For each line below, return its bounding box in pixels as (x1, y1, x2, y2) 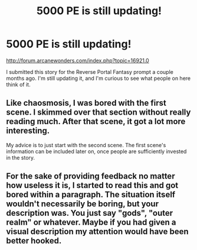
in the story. (6, 154, 35, 161)
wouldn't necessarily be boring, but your (6, 199, 159, 209)
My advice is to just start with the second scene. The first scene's (6, 141, 166, 148)
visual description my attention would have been (6, 226, 189, 237)
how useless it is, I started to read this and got (6, 180, 179, 190)
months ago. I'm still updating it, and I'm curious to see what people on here (6, 74, 191, 82)
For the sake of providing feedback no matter (6, 171, 175, 181)
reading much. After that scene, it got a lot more (6, 116, 186, 126)
